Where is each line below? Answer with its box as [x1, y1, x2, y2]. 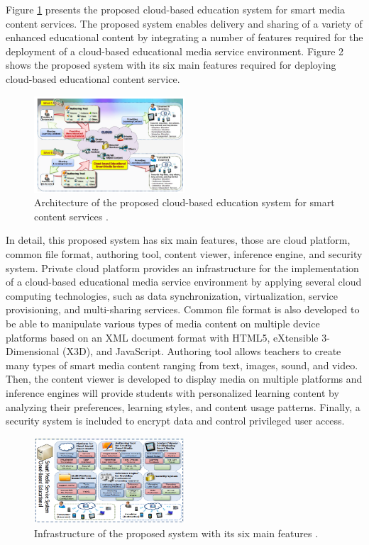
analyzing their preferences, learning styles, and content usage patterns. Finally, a [6, 399, 360, 414]
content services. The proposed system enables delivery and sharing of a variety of [6, 16, 363, 30]
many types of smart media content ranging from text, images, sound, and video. [6, 357, 358, 372]
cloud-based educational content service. [6, 71, 180, 86]
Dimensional [6, 344, 60, 359]
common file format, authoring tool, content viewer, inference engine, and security [6, 246, 363, 261]
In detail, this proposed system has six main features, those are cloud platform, [6, 232, 351, 247]
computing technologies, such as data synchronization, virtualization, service [6, 288, 338, 303]
